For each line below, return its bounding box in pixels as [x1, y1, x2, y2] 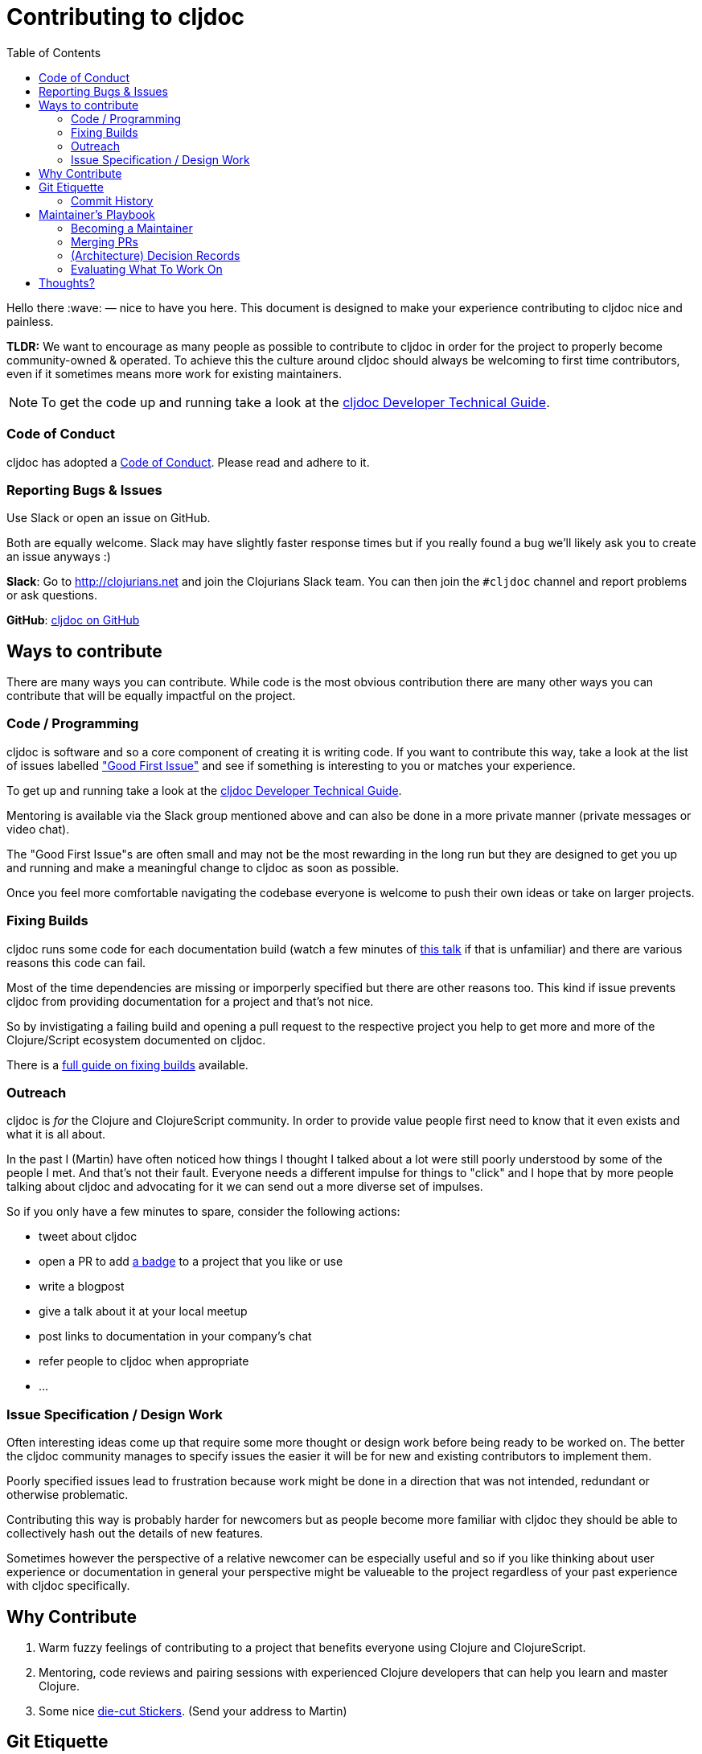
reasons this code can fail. [6, 955, 146, 970]
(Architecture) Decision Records [71, 248, 240, 262]
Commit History [71, 193, 154, 208]
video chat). [6, 821, 70, 836]
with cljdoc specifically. [6, 1579, 130, 1593]
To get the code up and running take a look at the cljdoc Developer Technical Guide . [41, 393, 550, 410]
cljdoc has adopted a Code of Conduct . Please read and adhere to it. [6, 455, 370, 469]
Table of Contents [6, 45, 101, 60]
